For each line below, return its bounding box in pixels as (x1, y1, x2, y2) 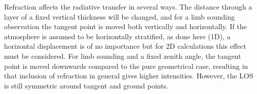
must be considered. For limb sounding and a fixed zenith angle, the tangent (4, 50, 241, 61)
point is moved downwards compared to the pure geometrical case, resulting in (4, 60, 248, 71)
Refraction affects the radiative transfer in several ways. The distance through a (4, 2, 252, 12)
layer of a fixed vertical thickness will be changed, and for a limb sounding (4, 11, 235, 22)
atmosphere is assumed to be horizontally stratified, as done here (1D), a (4, 31, 231, 41)
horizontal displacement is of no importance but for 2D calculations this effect (4, 41, 246, 51)
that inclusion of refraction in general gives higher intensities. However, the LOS (4, 70, 253, 81)
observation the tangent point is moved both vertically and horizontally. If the (4, 21, 247, 32)
